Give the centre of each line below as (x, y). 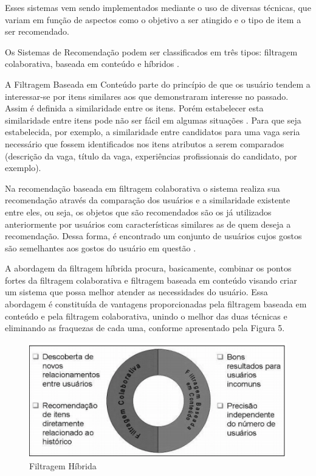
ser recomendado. (37, 31)
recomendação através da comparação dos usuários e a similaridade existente (148, 200)
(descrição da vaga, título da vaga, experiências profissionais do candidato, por (151, 156)
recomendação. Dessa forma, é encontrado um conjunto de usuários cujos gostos (153, 236)
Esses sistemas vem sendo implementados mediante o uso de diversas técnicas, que (158, 7)
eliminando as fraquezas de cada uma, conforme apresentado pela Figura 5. (145, 328)
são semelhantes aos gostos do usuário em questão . (101, 247)
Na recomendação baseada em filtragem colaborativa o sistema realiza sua (143, 188)
